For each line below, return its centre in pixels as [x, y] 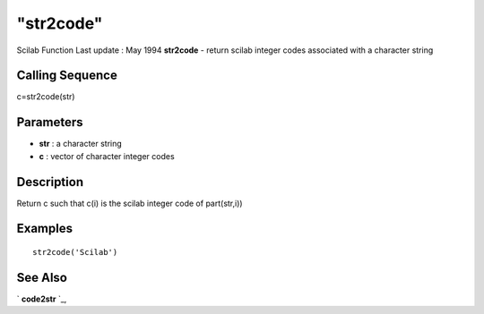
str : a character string [81, 144]
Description [50, 182]
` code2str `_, [42, 299]
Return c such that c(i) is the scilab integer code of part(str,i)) [130, 203]
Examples [45, 229]
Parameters [50, 122]
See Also [42, 277]
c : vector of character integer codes [107, 156]
